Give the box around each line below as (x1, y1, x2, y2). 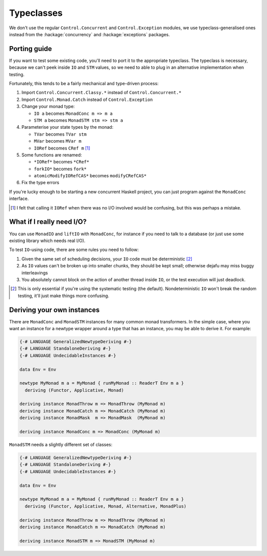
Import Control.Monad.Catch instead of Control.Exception (21, 97, 153, 102)
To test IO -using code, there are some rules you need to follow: (9, 247, 139, 253)
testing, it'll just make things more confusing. (18, 293, 110, 299)
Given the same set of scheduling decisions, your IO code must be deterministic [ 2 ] (21, 255, 192, 262)
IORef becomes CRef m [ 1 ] (34, 145, 90, 151)
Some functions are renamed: (21, 152, 82, 158)
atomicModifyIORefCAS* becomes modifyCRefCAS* (34, 173, 147, 179)
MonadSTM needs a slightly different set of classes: (9, 442, 113, 448)
